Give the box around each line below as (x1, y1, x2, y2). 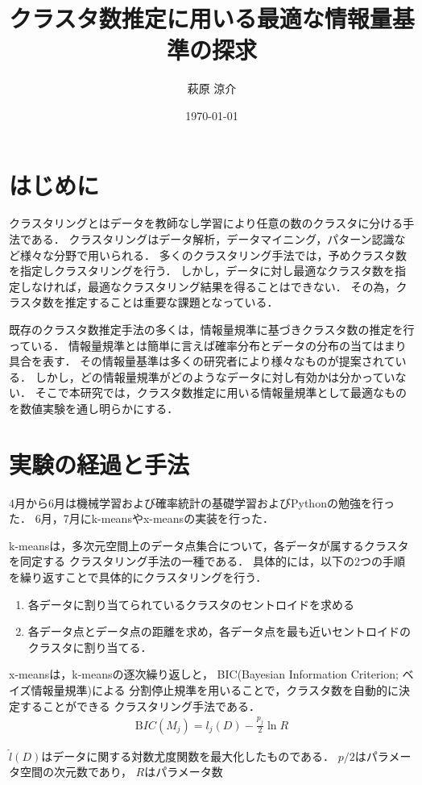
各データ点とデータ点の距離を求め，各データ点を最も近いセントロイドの (27, 623, 412, 640)
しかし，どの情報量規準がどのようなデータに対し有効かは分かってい (35, 368, 395, 385)
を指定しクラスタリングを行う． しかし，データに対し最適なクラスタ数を (9, 262, 395, 279)
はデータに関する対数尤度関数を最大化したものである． (41, 747, 335, 764)
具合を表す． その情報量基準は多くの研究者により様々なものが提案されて (9, 353, 395, 370)
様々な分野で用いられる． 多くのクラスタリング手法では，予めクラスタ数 (19, 246, 408, 263)
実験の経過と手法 (9, 447, 190, 480)
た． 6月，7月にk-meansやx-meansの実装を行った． (9, 510, 275, 527)
